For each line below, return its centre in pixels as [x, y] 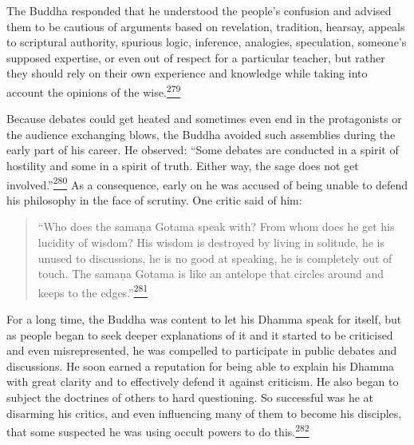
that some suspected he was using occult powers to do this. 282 [158, 430]
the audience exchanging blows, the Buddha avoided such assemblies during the [201, 134]
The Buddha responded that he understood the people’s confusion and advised [199, 10]
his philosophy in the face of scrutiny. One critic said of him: [154, 199]
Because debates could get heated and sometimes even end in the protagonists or [204, 119]
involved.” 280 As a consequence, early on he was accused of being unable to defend [207, 183]
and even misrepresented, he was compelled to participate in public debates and [202, 350]
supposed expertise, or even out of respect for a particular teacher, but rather [196, 57]
